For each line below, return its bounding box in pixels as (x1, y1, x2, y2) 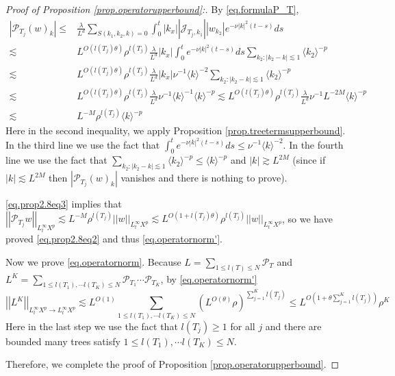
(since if (292, 153, 326, 167)
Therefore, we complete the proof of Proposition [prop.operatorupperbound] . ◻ (5, 357, 340, 371)
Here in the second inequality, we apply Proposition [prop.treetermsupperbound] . (5, 123, 346, 138)
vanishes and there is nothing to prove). (120, 171, 288, 185)
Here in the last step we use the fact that (5, 318, 178, 333)
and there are (265, 318, 322, 333)
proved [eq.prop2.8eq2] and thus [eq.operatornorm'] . (5, 231, 222, 246)
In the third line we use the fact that (5, 137, 160, 151)
